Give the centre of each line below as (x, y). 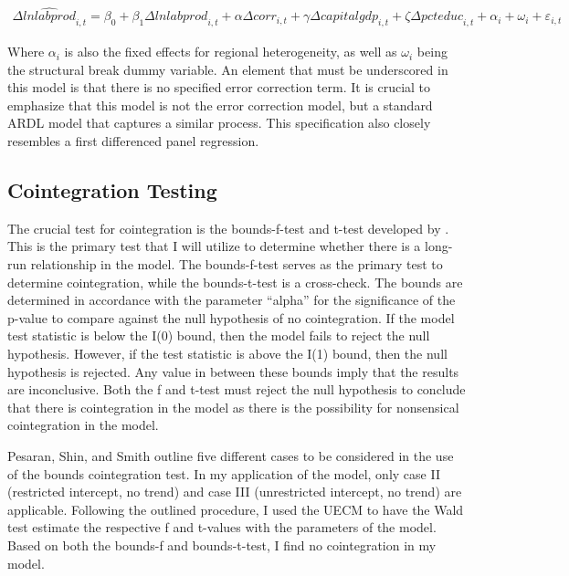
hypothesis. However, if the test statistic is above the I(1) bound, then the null (227, 353)
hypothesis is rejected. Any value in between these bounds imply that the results (233, 371)
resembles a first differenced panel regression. (133, 141)
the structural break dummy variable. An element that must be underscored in (228, 69)
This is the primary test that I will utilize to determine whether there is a (214, 246)
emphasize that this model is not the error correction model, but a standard (220, 105)
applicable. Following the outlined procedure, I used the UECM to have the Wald (236, 509)
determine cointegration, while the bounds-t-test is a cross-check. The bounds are (235, 282)
